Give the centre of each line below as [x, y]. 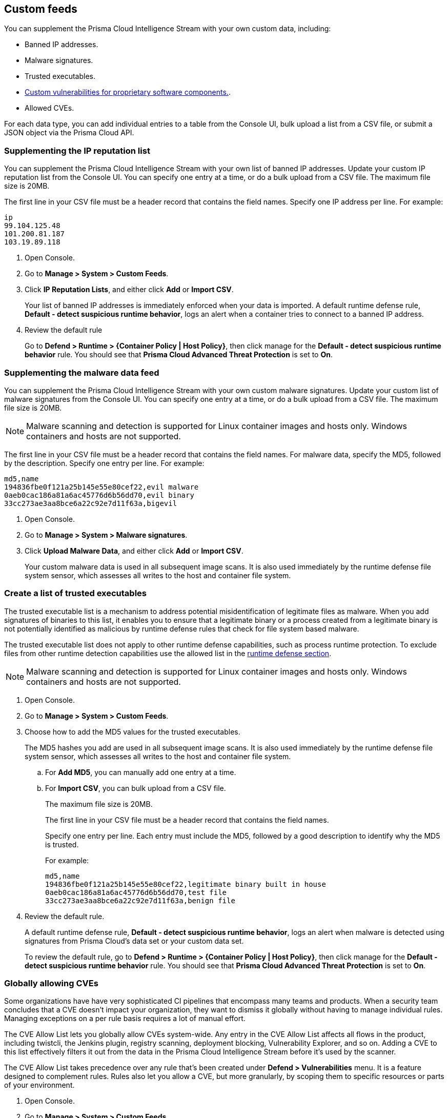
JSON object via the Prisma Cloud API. [69, 133]
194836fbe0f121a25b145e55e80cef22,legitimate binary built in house [186, 884]
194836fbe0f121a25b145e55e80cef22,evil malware [101, 487]
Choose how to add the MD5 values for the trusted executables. [133, 731]
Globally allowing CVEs [51, 983]
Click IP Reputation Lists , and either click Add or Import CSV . [129, 290]
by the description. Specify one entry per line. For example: [104, 463]
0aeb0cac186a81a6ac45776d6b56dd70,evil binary [99, 495]
